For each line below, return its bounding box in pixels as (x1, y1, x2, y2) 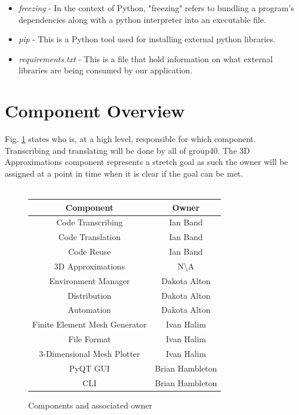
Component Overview (5, 99, 185, 123)
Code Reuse (68, 245, 111, 258)
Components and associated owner (28, 399, 153, 411)
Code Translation (58, 231, 121, 243)
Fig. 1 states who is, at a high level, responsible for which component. (5, 133, 256, 145)
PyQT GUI (69, 362, 110, 374)
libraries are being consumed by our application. (18, 64, 193, 76)
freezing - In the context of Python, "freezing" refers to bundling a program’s (18, 2, 294, 14)
